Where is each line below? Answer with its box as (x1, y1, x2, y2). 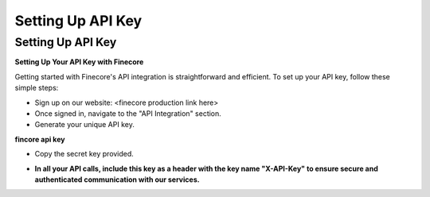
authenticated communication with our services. (34, 175, 200, 184)
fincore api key (14, 134, 65, 144)
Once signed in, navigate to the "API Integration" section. (34, 108, 222, 118)
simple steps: (14, 83, 59, 93)
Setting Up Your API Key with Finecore (14, 57, 144, 67)
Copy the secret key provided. (34, 149, 135, 159)
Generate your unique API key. (34, 120, 135, 129)
